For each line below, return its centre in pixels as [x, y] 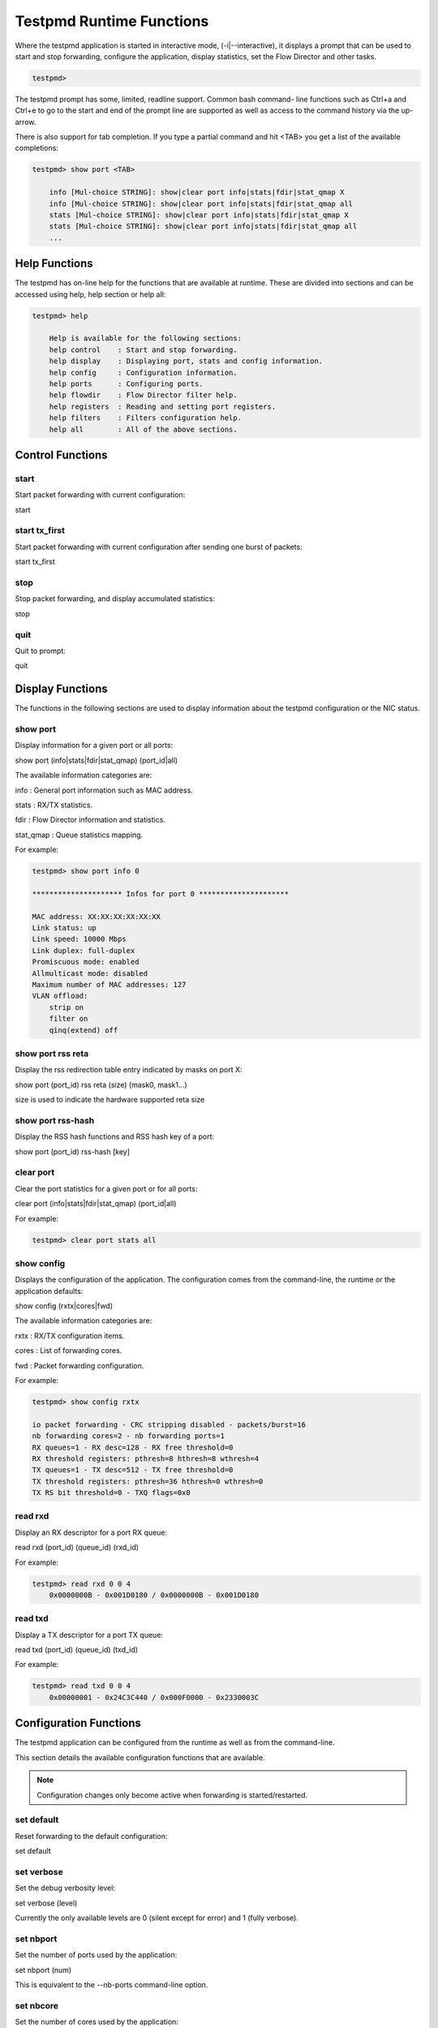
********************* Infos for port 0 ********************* [161, 894]
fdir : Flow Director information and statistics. [90, 820]
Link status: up [64, 928]
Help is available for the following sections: [146, 338]
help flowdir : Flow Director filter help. [144, 395]
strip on [67, 1007]
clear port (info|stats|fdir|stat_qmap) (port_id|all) [96, 1204]
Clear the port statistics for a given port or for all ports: [106, 1188]
